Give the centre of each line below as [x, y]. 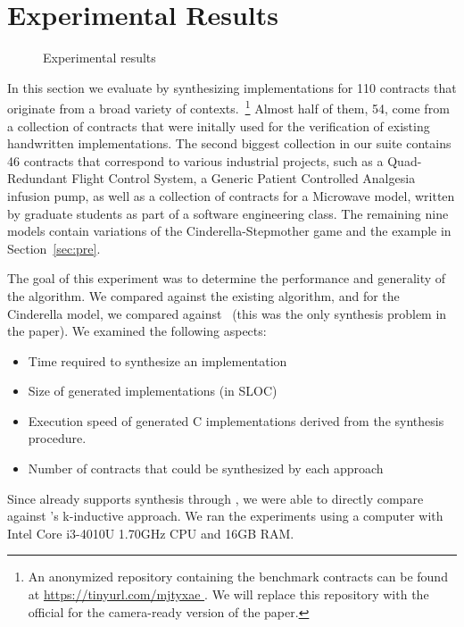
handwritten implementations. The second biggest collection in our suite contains [229, 143]
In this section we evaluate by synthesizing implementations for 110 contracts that [232, 87]
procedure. [57, 438]
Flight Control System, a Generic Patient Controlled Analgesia [244, 178]
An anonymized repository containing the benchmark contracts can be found [238, 577]
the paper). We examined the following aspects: [137, 331]
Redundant [37, 178]
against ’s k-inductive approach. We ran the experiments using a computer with [225, 516]
